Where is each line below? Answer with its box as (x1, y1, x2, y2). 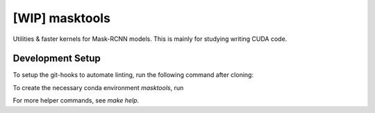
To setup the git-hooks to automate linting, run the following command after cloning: (12, 71, 253, 79)
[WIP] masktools (12, 10, 111, 26)
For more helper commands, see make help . (12, 96, 140, 105)
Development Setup (12, 53, 101, 64)
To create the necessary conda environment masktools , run (12, 83, 184, 92)
